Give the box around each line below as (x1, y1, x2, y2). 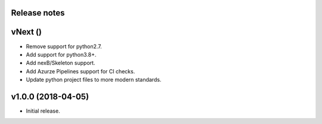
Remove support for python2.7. (26, 42, 103, 50)
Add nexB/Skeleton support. (26, 60, 95, 67)
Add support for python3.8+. (26, 51, 97, 58)
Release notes (11, 8, 65, 18)
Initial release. (26, 107, 60, 114)
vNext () (11, 27, 42, 37)
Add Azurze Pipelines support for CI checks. (26, 67, 135, 75)
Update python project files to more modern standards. (26, 76, 162, 83)
